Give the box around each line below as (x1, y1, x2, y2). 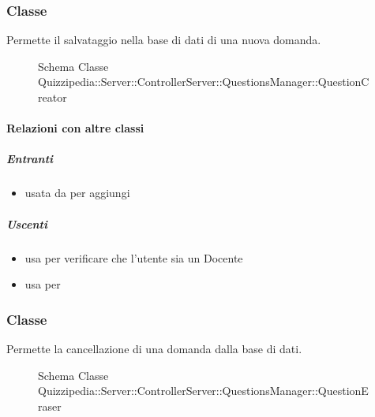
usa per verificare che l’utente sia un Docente (24, 249, 243, 266)
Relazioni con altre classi (6, 120, 144, 136)
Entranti (6, 151, 54, 167)
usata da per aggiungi (24, 184, 130, 201)
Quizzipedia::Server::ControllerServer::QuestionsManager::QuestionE (38, 382, 369, 399)
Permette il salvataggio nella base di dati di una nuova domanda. (6, 32, 321, 48)
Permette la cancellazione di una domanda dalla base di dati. (6, 340, 302, 356)
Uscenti (6, 215, 47, 232)
